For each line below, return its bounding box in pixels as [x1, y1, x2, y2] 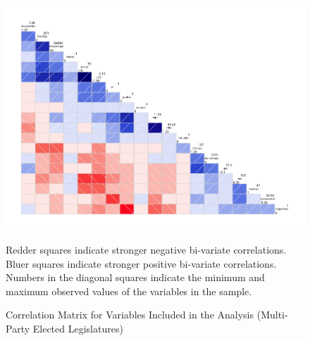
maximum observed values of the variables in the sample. [6, 283, 252, 298]
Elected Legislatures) [32, 321, 123, 335]
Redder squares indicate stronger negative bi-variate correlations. [6, 242, 287, 256]
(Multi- [256, 307, 288, 322]
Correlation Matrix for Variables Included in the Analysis [6, 307, 254, 322]
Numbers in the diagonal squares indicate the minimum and [6, 270, 265, 285]
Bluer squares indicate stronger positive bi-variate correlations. [6, 256, 277, 271]
